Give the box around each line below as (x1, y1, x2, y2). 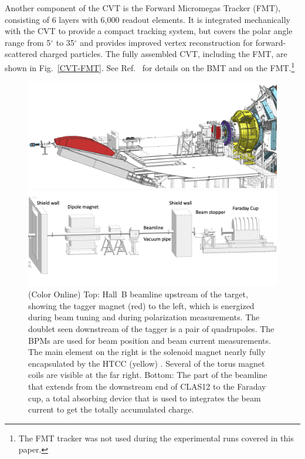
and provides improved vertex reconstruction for (80, 36, 253, 48)
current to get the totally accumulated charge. (28, 403, 194, 416)
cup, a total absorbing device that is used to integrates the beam (28, 391, 261, 404)
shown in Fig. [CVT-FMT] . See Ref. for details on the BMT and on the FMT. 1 (5, 59, 295, 73)
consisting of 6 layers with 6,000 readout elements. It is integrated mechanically (5, 13, 290, 25)
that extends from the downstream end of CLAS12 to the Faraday (28, 380, 266, 392)
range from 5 (5, 36, 51, 48)
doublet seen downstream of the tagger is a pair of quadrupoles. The (28, 323, 274, 335)
